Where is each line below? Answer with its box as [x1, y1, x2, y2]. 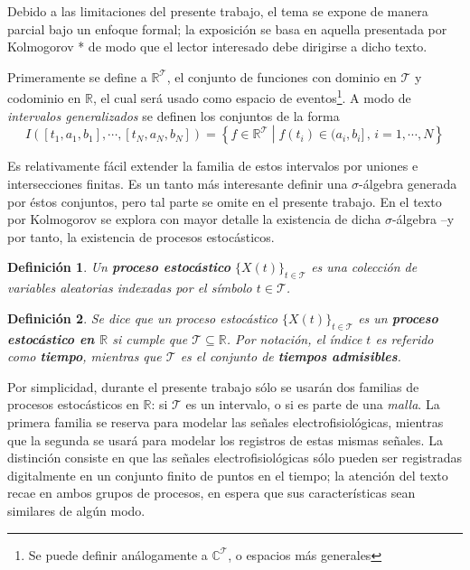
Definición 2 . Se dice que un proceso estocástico [7, 308, 277, 327]
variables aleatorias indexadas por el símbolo [7, 278, 252, 297]
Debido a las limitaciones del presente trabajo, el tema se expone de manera [7, 2, 428, 20]
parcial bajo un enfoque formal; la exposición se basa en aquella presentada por [7, 19, 447, 38]
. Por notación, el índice [226, 329, 362, 348]
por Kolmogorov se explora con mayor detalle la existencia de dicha [7, 210, 381, 229]
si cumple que [112, 329, 188, 348]
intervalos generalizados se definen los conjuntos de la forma [7, 106, 340, 125]
